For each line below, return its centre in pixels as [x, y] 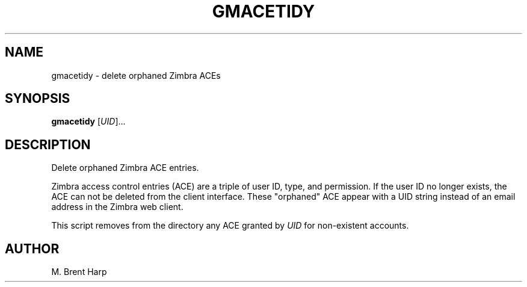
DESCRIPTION [48, 144]
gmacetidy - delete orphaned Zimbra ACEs [136, 75]
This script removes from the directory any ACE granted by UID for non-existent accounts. [230, 226]
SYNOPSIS [38, 99]
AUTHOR [32, 248]
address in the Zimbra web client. [117, 207]
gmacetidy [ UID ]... [88, 122]
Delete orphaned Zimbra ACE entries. [125, 168]
